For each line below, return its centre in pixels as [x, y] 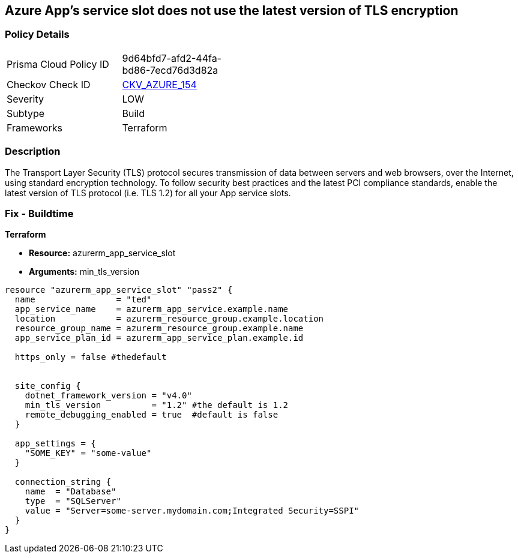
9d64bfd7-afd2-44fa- [172, 58]
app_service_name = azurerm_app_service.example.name [152, 309]
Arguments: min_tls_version [84, 272]
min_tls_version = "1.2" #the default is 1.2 [157, 405]
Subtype [26, 113]
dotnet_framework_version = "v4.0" [108, 396]
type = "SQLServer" [73, 501]
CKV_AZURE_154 [159, 84]
